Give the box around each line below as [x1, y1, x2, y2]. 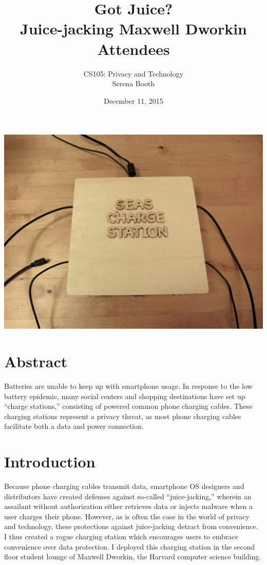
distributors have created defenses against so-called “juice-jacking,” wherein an [4, 491, 252, 501]
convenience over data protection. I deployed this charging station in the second [4, 541, 255, 552]
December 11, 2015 [104, 95, 163, 106]
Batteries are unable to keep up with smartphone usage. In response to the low [4, 381, 253, 391]
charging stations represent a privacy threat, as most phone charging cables [4, 410, 241, 421]
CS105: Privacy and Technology [83, 68, 184, 79]
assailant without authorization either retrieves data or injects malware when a [4, 501, 253, 512]
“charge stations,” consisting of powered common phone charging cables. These [4, 401, 253, 411]
